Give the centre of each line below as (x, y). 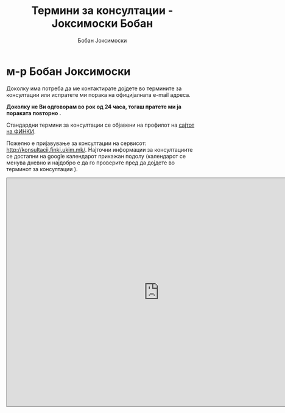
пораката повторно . (34, 113)
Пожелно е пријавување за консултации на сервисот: (76, 143)
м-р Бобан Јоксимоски (69, 71)
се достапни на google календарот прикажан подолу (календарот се (96, 156)
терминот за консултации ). (42, 169)
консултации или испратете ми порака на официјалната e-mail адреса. (98, 94)
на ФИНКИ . (21, 131)
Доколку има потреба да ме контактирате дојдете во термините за (94, 88)
